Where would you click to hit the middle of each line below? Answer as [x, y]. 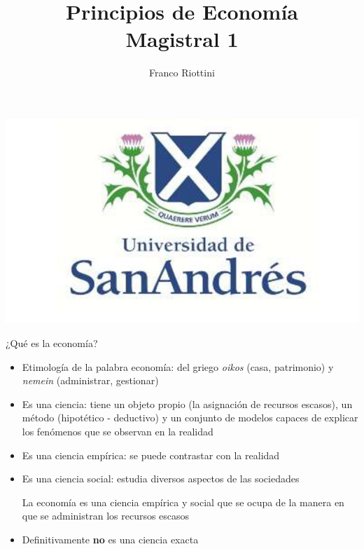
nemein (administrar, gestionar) [90, 380]
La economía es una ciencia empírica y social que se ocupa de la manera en [183, 502]
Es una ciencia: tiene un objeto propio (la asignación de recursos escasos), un [187, 404]
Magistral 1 [182, 39]
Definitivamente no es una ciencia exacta [110, 539]
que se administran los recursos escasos [106, 516]
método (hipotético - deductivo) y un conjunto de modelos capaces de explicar [190, 418]
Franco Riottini [182, 73]
